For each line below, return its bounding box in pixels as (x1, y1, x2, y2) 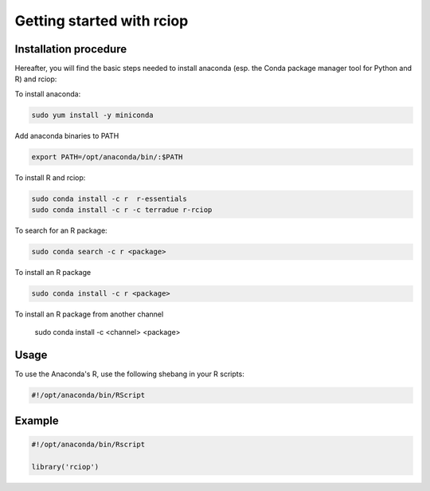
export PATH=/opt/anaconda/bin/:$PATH (31, 152, 183, 161)
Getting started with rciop (14, 12, 189, 29)
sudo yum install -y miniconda (31, 110, 154, 120)
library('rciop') (31, 462, 100, 471)
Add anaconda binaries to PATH (14, 131, 119, 140)
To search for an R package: (14, 226, 107, 235)
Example (14, 414, 59, 427)
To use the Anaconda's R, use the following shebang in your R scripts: (14, 369, 244, 379)
